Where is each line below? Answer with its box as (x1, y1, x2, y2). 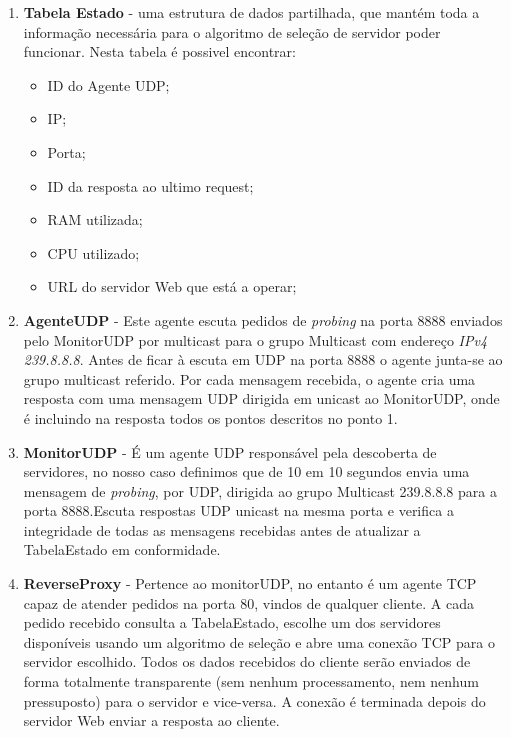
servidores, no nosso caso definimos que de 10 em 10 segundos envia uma (23, 461, 470, 482)
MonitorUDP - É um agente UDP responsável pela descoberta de (23, 441, 437, 462)
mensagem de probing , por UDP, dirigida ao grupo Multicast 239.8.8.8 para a (23, 480, 497, 501)
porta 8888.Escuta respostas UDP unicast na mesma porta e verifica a (23, 500, 454, 521)
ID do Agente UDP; (47, 74, 170, 95)
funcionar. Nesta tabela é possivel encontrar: (23, 41, 296, 62)
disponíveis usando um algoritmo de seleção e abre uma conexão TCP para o (23, 631, 495, 652)
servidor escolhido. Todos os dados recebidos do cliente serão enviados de (23, 651, 471, 672)
